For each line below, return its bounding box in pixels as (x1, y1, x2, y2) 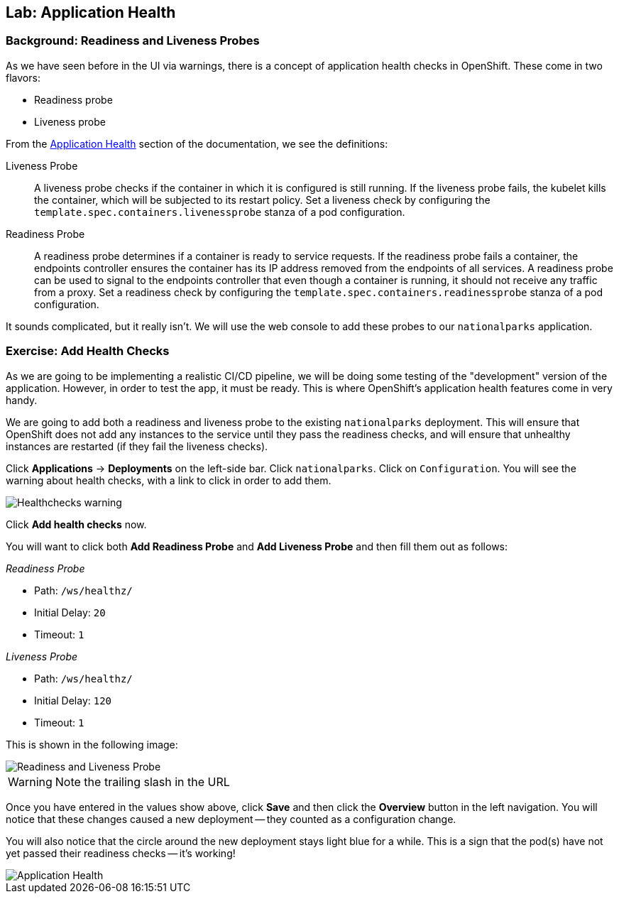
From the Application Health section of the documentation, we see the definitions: (6, 137, 388, 150)
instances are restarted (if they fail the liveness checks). (6, 440, 268, 452)
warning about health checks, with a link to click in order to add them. (6, 474, 332, 486)
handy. (6, 393, 38, 406)
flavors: (6, 71, 40, 84)
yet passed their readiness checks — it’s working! (6, 846, 236, 859)
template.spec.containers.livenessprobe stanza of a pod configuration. (34, 205, 405, 218)
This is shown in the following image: (6, 738, 178, 751)
